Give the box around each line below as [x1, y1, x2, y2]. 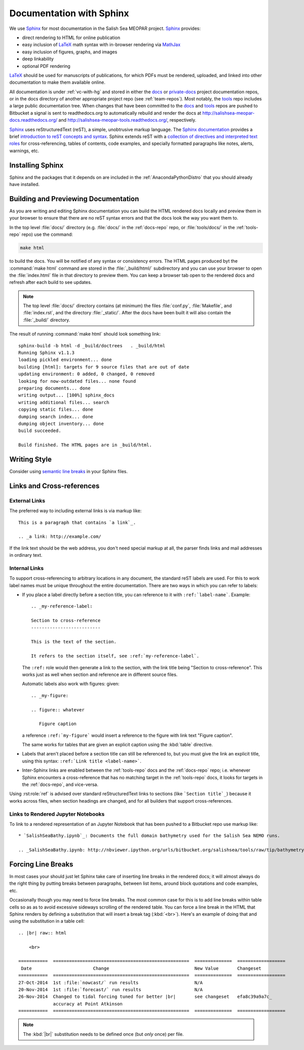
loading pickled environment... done [18, 357, 112, 363]
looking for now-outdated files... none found [18, 378, 136, 384]
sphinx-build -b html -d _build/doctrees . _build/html [18, 343, 166, 348]
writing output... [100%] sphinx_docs [18, 392, 115, 398]
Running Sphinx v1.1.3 [18, 350, 75, 356]
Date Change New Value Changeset [21, 965, 262, 971]
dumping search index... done [18, 414, 94, 419]
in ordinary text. [9, 552, 43, 558]
